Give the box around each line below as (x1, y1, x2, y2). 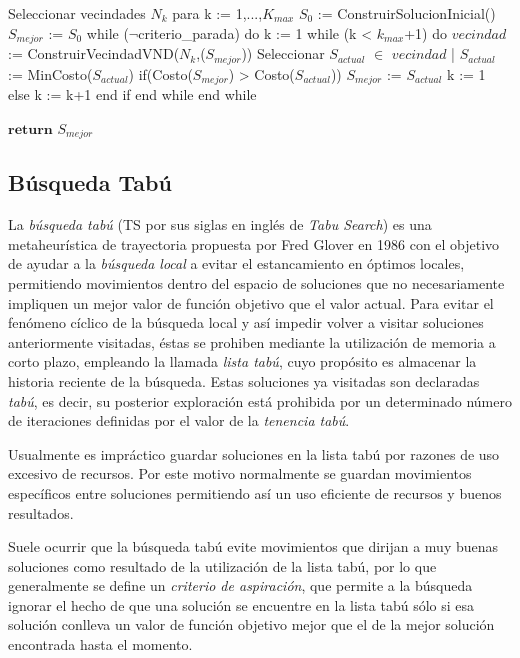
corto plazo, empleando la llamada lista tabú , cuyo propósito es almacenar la (8, 351, 477, 372)
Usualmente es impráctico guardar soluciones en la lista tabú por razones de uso (8, 443, 500, 464)
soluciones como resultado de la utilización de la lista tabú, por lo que (8, 555, 437, 576)
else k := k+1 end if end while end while (8, 83, 257, 104)
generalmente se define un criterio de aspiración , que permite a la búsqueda (8, 575, 473, 596)
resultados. (8, 502, 74, 523)
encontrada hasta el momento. (8, 634, 193, 655)
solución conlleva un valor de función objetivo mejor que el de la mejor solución (8, 614, 495, 635)
